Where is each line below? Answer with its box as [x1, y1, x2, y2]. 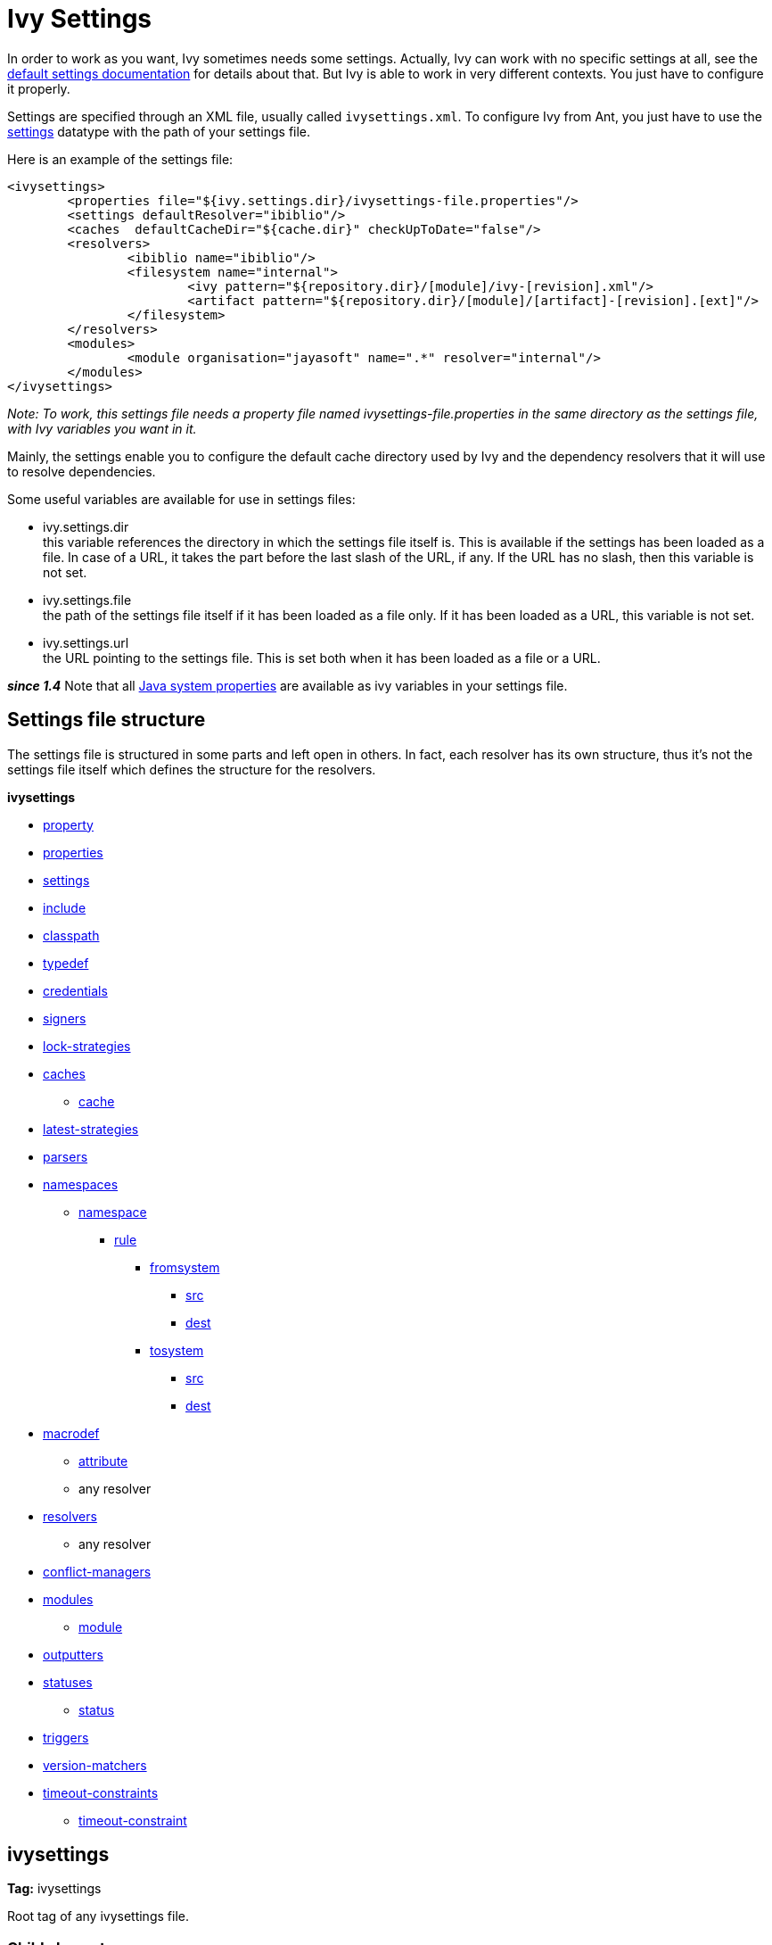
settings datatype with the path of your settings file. [7, 123, 311, 139]
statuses [43, 1674, 93, 1690]
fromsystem [150, 1259, 220, 1275]
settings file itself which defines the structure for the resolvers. [7, 761, 376, 777]
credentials [43, 982, 108, 998]
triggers [43, 1729, 89, 1745]
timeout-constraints [43, 1784, 159, 1800]
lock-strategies [43, 1038, 131, 1054]
